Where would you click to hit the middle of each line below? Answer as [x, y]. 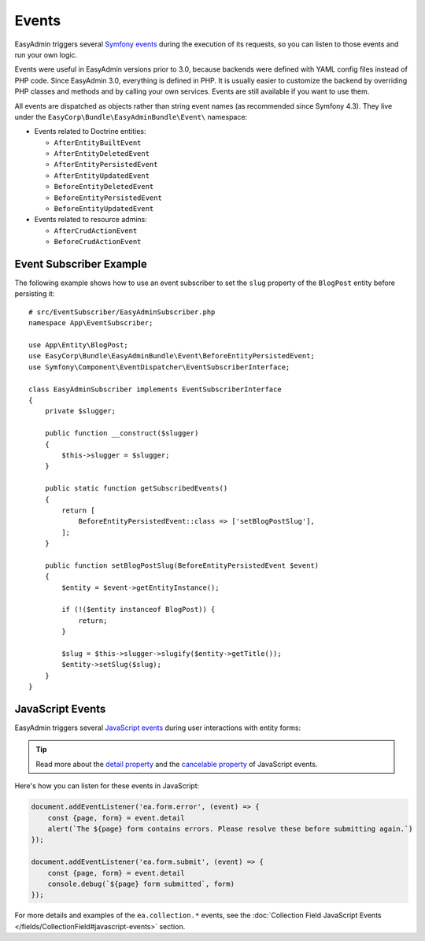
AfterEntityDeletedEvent [102, 154]
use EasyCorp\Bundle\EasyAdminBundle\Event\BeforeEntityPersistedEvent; [172, 356]
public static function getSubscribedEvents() [136, 489]
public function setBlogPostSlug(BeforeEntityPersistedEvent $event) [182, 565]
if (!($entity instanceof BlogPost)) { [139, 609]
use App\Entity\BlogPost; [79, 345]
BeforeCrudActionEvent [98, 242]
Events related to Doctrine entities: [90, 132]
